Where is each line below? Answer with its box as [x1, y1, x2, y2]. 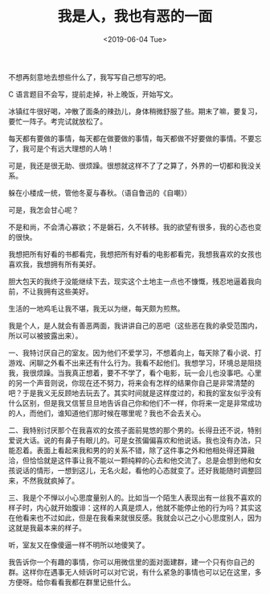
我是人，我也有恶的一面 [57, 7, 213, 26]
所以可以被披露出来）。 [8, 331, 83, 340]
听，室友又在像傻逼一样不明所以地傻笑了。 [8, 540, 149, 550]
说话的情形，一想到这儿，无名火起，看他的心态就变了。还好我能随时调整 [14, 465, 255, 475]
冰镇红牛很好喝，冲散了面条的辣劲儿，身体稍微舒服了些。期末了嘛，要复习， [8, 106, 262, 116]
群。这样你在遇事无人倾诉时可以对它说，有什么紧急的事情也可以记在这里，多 [8, 567, 262, 576]
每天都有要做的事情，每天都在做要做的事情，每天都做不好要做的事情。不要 [8, 134, 255, 143]
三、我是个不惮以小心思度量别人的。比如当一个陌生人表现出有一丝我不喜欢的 [8, 493, 262, 502]
